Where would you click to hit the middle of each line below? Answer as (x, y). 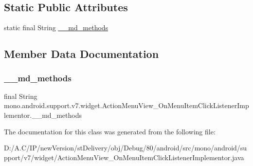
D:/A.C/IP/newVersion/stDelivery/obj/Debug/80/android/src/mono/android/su (126, 148)
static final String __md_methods (56, 28)
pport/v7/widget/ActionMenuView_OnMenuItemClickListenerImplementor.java (124, 157)
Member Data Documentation (81, 54)
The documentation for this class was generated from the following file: (110, 131)
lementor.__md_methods (43, 115)
